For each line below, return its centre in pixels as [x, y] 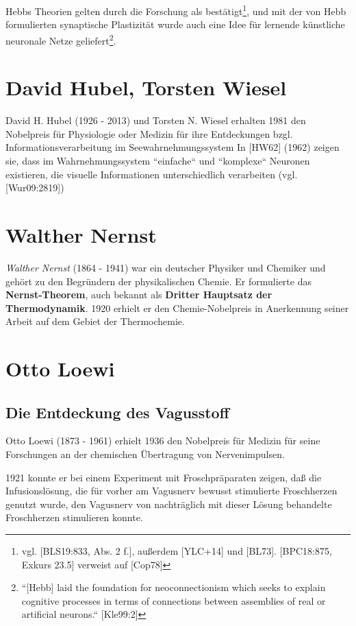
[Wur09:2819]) [35, 188]
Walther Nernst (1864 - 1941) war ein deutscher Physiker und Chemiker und [166, 267]
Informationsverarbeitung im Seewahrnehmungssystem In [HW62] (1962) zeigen [173, 147]
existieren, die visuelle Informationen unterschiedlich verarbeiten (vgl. [152, 174]
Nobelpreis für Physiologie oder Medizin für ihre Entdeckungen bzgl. [149, 133]
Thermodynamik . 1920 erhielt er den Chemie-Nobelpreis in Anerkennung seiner [177, 308]
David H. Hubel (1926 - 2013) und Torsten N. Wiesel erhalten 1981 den [156, 120]
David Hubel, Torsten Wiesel [146, 87]
